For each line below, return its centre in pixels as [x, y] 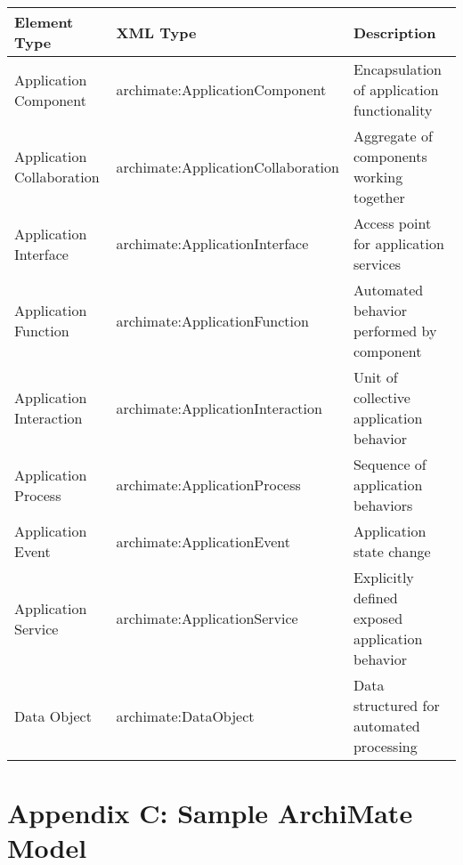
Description [394, 32]
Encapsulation [397, 69]
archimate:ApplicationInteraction [219, 408]
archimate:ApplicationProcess [208, 485]
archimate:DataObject [185, 715]
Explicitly [383, 577]
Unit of [375, 377]
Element [44, 22]
